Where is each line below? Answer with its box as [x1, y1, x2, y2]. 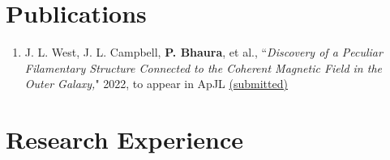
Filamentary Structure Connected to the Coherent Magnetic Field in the [24, 59, 382, 76]
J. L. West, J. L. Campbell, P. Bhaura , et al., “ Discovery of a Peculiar [24, 44, 383, 61]
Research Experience [6, 123, 243, 156]
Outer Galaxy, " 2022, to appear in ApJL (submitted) [24, 75, 288, 92]
